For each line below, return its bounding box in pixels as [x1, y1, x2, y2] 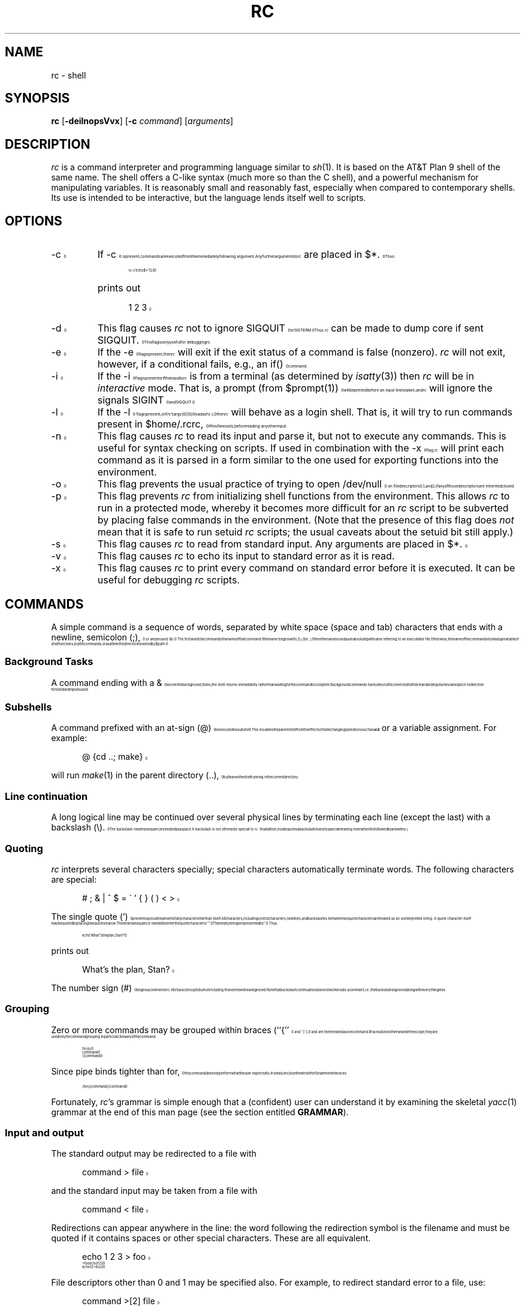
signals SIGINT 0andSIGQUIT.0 [97, 394, 195, 407]
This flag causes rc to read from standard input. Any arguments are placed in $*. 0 [97, 538, 467, 550]
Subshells [5, 701, 52, 714]
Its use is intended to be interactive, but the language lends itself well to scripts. [51, 192, 366, 203]
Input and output [5, 1127, 84, 1139]
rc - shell [51, 70, 86, 80]
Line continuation [5, 790, 88, 802]
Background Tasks [5, 655, 93, 668]
